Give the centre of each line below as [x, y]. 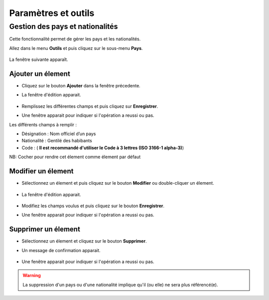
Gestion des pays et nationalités [64, 26]
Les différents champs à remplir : [43, 124]
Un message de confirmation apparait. [61, 250]
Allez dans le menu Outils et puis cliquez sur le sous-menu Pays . [76, 48]
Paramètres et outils [52, 13]
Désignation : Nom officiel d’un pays [59, 134]
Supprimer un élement [45, 229]
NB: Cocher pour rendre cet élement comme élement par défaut [75, 157]
